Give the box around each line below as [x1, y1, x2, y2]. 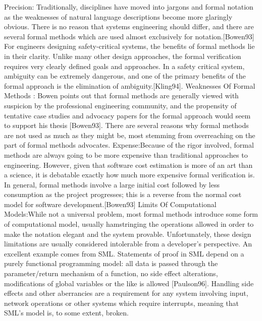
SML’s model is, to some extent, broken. [4, 307, 129, 318]
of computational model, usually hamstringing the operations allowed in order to [4, 219, 254, 229]
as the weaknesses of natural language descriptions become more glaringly [4, 11, 233, 22]
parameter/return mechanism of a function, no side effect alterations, [4, 268, 218, 279]
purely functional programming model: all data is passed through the [4, 258, 218, 269]
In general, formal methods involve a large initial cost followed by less [4, 179, 220, 189]
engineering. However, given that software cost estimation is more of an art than [4, 159, 253, 170]
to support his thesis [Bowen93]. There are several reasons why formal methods [4, 120, 249, 131]
